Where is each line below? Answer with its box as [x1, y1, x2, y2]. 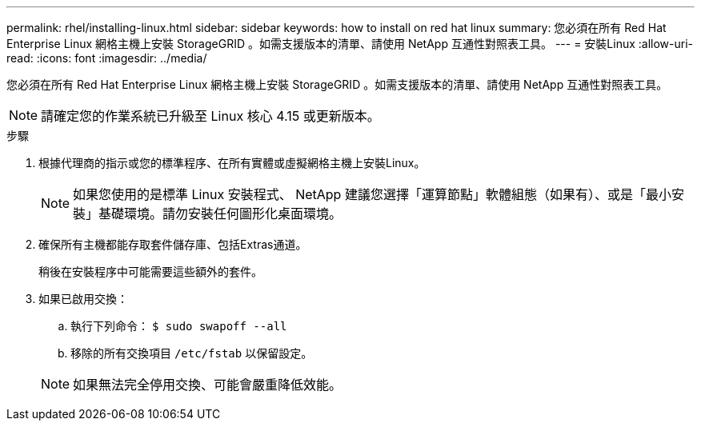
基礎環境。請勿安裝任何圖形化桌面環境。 [98, 206, 342, 221]
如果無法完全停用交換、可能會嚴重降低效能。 [73, 377, 342, 393]
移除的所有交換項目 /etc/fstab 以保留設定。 [70, 346, 313, 360]
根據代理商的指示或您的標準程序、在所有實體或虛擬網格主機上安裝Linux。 [38, 156, 426, 170]
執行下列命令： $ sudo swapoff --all [70, 319, 287, 333]
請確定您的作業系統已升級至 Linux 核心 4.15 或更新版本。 [41, 108, 380, 124]
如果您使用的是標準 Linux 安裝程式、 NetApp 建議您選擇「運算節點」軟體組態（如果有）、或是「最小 [73, 186, 671, 202]
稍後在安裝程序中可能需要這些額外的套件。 [38, 265, 262, 278]
